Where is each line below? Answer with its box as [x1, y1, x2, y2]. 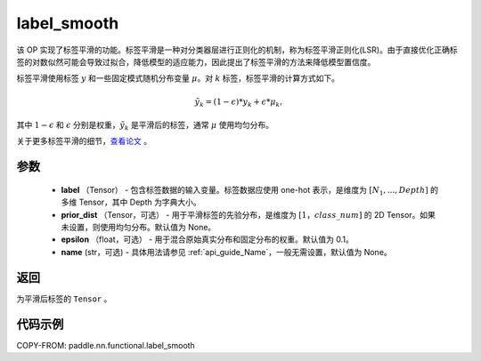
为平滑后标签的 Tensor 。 [16, 293, 112, 304]
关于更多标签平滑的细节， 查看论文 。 [16, 136, 151, 147]
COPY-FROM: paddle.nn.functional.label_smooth [16, 340, 195, 350]
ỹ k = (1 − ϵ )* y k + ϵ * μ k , [194, 96, 283, 108]
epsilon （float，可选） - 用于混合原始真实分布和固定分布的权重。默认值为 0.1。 [61, 234, 354, 245]
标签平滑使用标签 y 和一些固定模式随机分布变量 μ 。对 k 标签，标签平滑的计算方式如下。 [16, 73, 340, 84]
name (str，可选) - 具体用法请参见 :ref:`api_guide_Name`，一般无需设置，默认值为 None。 [61, 246, 392, 257]
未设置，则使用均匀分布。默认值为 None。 [61, 222, 216, 233]
